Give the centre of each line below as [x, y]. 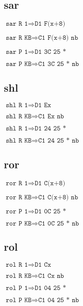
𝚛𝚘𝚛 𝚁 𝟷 [17, 183]
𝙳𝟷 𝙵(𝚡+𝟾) [50, 24]
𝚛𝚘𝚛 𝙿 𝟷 [17, 211]
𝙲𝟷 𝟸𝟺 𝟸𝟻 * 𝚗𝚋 [59, 141]
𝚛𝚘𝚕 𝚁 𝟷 [17, 265]
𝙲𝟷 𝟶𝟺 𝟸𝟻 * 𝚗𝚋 [59, 300]
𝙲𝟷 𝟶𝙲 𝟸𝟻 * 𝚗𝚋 [59, 223]
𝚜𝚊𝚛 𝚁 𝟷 [17, 24]
